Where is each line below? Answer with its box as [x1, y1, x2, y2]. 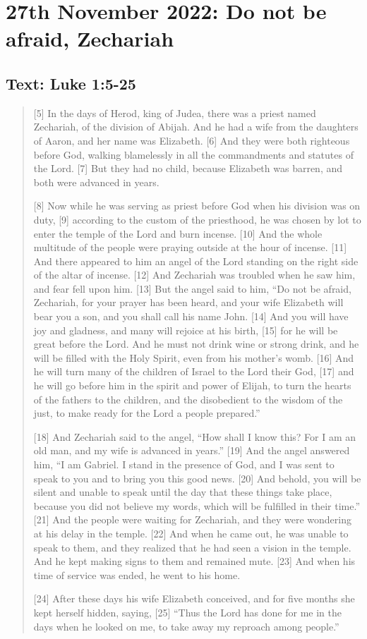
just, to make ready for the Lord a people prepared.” [33, 406, 260, 420]
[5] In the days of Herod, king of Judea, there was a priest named [33, 105, 316, 120]
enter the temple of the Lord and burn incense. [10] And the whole [33, 226, 323, 241]
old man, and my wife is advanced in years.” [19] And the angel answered [33, 443, 350, 458]
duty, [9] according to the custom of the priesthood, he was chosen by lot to [33, 212, 361, 226]
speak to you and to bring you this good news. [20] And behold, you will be [33, 470, 361, 485]
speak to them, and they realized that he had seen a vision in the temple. [33, 540, 351, 554]
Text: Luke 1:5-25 [6, 72, 136, 94]
